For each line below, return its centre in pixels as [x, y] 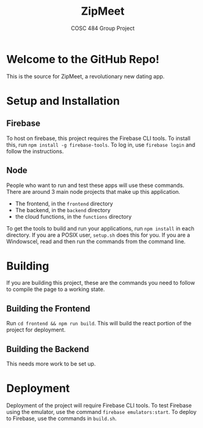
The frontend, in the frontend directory [64, 204]
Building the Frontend [48, 308]
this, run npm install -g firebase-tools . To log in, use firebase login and [101, 144]
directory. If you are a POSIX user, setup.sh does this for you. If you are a [98, 235]
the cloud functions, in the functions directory [73, 216]
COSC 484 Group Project [103, 28]
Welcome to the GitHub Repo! [83, 59]
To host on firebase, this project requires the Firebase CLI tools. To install [98, 138]
